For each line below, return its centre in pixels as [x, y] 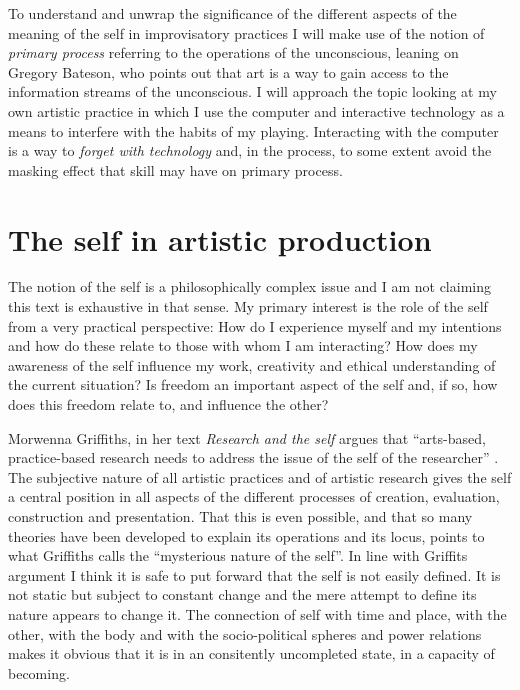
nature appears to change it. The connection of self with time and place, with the [257, 613]
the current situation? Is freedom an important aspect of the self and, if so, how [253, 384]
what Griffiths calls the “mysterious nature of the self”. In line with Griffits [238, 555]
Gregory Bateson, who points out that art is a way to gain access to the [228, 71]
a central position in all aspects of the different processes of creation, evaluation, [254, 496]
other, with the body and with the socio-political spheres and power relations [245, 633]
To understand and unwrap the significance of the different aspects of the [232, 13]
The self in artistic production [220, 238]
